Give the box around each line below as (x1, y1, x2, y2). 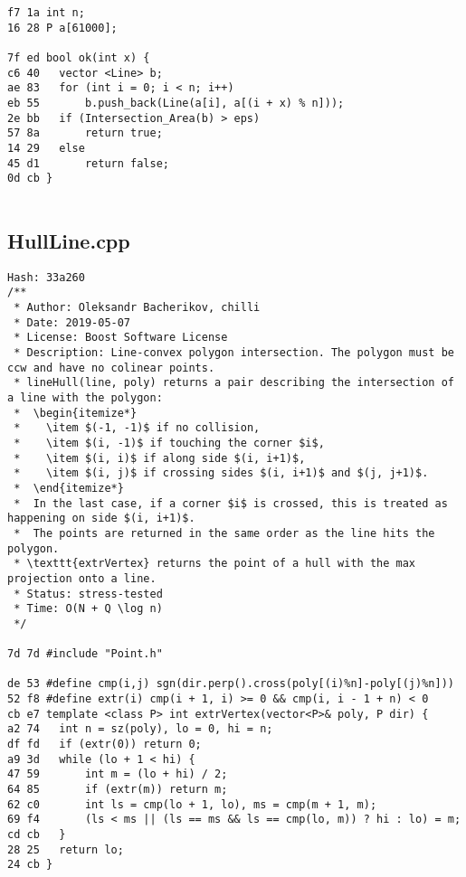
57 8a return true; (7, 127, 163, 140)
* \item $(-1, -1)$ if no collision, (14, 421, 261, 435)
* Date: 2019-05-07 (14, 316, 131, 329)
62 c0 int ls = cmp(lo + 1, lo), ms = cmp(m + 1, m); (7, 797, 377, 811)
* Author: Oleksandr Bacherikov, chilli (14, 301, 261, 315)
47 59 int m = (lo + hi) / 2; (7, 768, 228, 781)
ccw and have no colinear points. (7, 361, 215, 374)
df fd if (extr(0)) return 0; (7, 738, 202, 751)
